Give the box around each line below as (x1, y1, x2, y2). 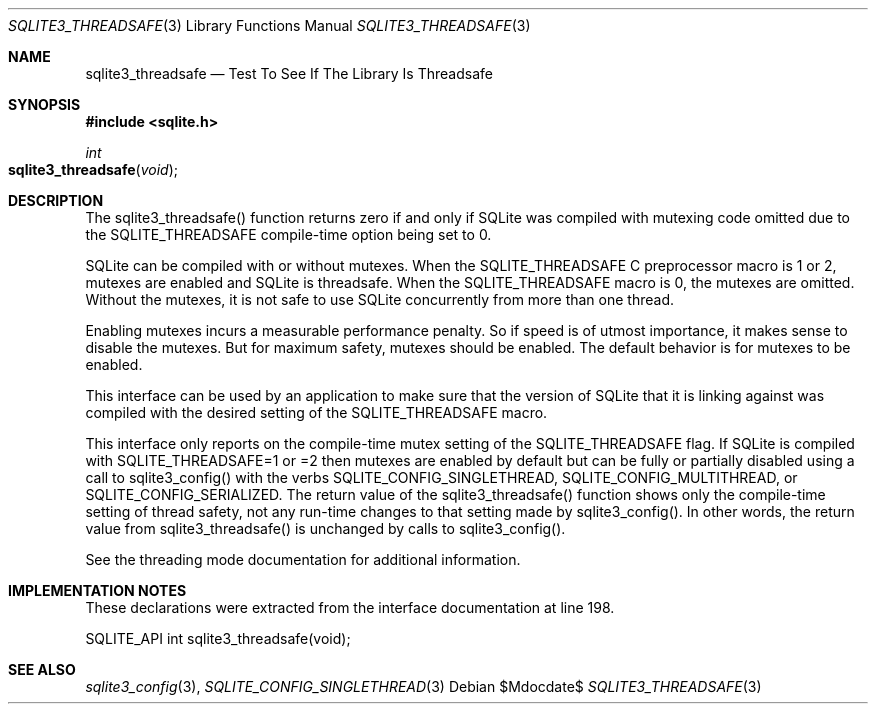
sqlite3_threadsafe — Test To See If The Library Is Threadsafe (85, 65, 493, 82)
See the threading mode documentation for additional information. (85, 551, 521, 568)
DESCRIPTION (8, 192, 104, 209)
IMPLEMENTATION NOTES (8, 582, 187, 599)
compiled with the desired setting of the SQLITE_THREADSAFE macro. (85, 404, 548, 421)
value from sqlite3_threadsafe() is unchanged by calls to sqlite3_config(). (85, 520, 566, 537)
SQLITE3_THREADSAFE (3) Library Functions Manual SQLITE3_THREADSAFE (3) (8, 17, 531, 34)
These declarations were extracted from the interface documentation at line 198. (85, 599, 615, 616)
